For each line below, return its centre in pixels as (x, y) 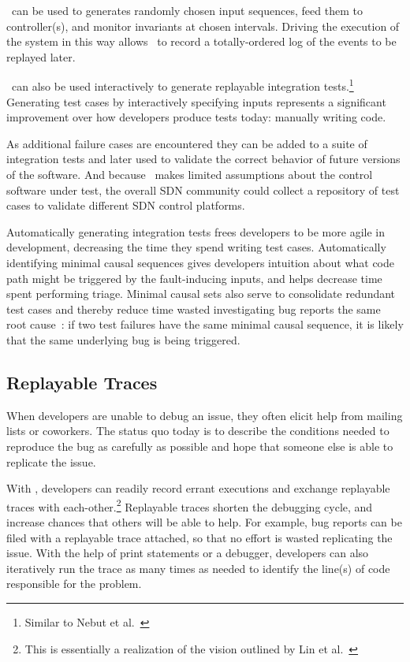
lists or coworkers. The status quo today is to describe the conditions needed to (198, 431)
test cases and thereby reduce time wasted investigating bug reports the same (194, 309)
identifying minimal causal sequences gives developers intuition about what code (200, 262)
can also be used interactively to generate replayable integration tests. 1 (183, 85)
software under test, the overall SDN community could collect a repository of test (203, 190)
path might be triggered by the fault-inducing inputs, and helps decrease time (194, 278)
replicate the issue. (51, 461)
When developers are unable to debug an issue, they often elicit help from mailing (205, 415)
